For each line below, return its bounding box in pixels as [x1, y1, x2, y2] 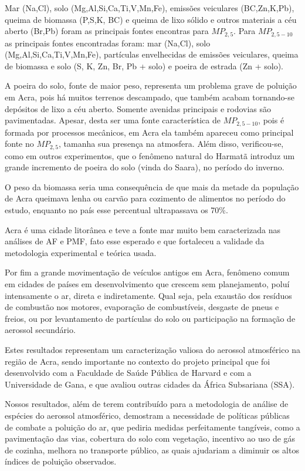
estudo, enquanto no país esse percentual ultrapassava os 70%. [5, 204, 228, 216]
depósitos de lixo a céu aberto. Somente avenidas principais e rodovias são [5, 102, 272, 115]
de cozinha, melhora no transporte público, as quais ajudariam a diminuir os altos [5, 443, 299, 456]
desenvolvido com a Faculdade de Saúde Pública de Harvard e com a [5, 366, 252, 379]
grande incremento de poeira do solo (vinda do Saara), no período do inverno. [5, 161, 284, 173]
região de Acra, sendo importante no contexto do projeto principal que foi [5, 355, 270, 367]
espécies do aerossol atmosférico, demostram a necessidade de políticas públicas [5, 409, 290, 421]
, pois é [258, 114, 284, 126]
